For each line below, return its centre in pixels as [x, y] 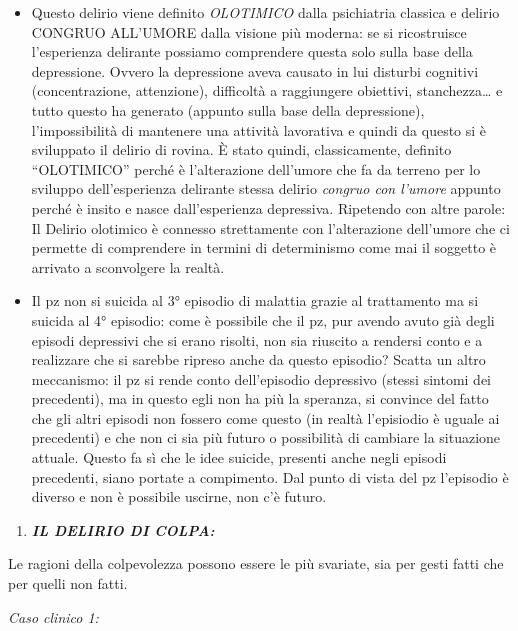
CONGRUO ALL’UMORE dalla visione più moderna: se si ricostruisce [249, 31]
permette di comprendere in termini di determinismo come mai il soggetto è [264, 247]
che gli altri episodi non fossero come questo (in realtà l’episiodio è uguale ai [265, 417]
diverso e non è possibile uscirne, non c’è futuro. [179, 496]
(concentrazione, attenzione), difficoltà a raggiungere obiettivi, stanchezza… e [267, 90]
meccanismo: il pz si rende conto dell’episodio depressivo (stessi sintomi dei [261, 378]
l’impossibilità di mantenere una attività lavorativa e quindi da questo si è [259, 129]
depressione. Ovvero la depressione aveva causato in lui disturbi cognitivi [255, 70]
